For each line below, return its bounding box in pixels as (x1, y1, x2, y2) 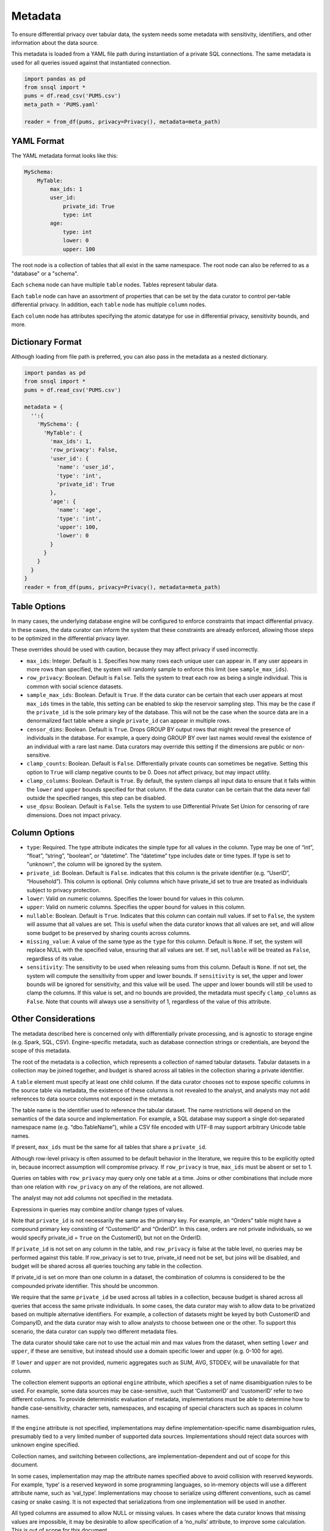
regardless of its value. (26, 955, 84, 962)
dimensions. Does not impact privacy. (26, 811, 122, 819)
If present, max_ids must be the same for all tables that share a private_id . (11, 1143, 207, 1151)
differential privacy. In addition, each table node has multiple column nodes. (11, 301, 207, 309)
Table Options (11, 601, 66, 612)
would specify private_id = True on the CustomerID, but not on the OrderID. (11, 1234, 202, 1241)
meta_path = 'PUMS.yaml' (24, 101, 99, 108)
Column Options (11, 827, 75, 838)
